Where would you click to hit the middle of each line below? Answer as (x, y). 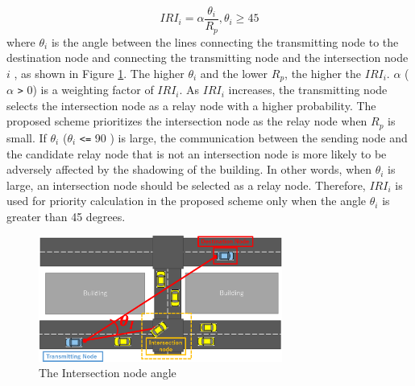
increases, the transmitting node (308, 90)
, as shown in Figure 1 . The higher (99, 73)
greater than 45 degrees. (66, 216)
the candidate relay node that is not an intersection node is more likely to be (197, 153)
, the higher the (323, 73)
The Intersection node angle (108, 373)
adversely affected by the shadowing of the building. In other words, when (189, 169)
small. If (27, 137)
